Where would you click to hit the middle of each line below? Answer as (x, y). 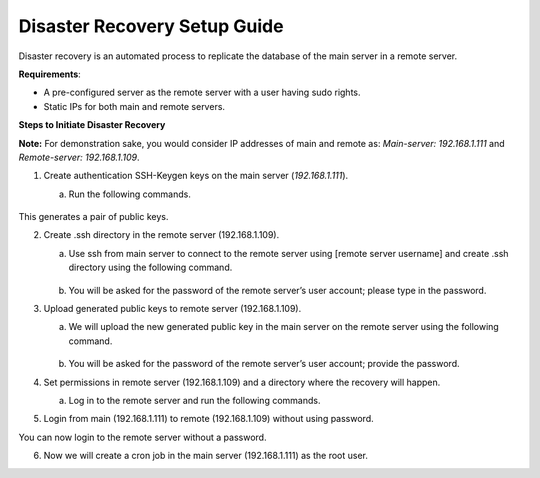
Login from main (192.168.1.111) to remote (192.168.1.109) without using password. (208, 419)
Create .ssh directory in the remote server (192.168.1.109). (161, 235)
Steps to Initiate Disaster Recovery (92, 125)
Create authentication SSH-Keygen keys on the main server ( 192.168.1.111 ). (196, 176)
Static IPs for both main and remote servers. (134, 106)
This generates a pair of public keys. (93, 217)
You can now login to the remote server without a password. (142, 437)
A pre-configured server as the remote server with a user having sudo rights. (202, 92)
